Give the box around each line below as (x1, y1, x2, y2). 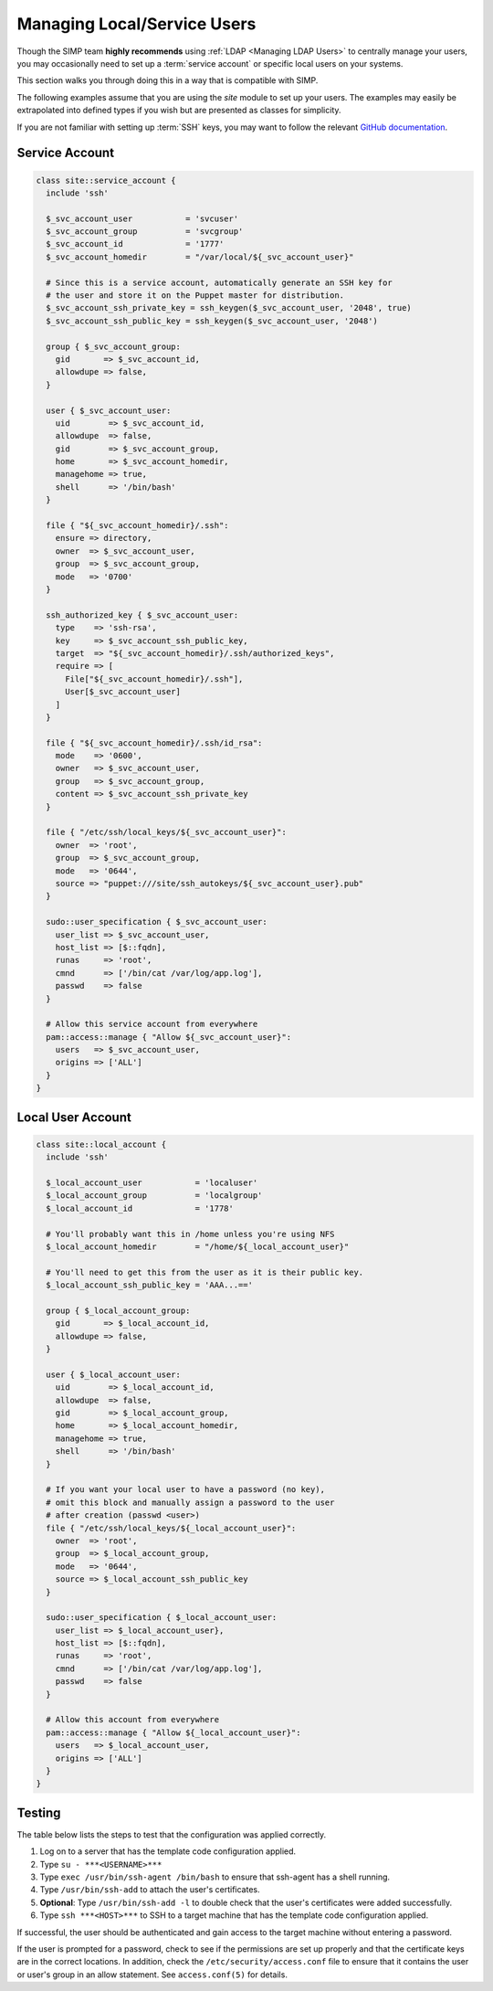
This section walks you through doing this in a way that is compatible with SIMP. (16, 75, 319, 86)
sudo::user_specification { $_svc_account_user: (46, 916, 268, 927)
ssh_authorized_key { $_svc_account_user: (46, 609, 239, 620)
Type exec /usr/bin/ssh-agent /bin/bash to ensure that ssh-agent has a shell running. (39, 1871, 391, 1882)
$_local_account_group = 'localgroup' (46, 1191, 263, 1201)
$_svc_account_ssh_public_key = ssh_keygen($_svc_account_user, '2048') (46, 315, 379, 326)
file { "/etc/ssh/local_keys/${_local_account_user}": (46, 1522, 297, 1533)
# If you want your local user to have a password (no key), (46, 1485, 326, 1495)
